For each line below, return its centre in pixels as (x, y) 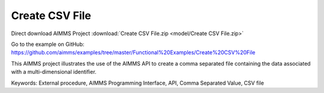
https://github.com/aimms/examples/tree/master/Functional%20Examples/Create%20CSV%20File (133, 52)
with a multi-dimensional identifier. (54, 72)
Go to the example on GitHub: (48, 44)
